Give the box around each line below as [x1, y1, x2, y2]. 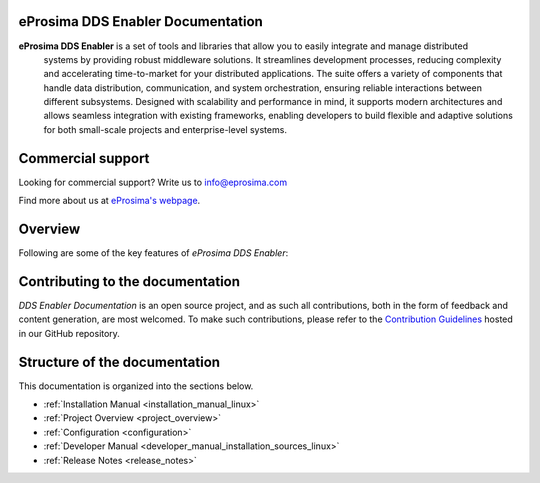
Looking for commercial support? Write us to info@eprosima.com [18, 176, 288, 188]
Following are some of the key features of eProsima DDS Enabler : [18, 247, 289, 259]
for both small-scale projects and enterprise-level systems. [43, 123, 287, 135]
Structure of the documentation [18, 353, 220, 370]
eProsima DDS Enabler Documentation [18, 13, 264, 30]
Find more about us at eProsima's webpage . [18, 195, 201, 207]
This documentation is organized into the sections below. [18, 380, 254, 392]
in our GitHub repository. [18, 327, 120, 339]
